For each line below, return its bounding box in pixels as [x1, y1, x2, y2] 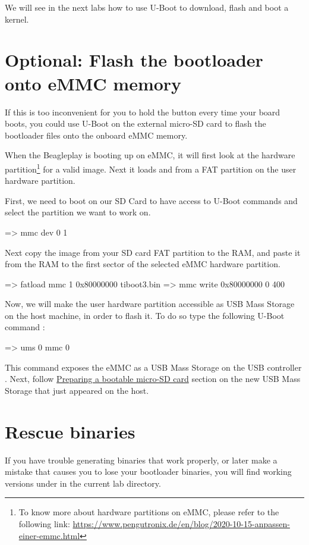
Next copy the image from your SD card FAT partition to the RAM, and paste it [5, 246, 301, 258]
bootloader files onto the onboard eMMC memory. [5, 129, 188, 141]
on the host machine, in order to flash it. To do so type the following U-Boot [5, 309, 285, 321]
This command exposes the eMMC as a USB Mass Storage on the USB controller [5, 361, 302, 373]
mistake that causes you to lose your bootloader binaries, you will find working [5, 465, 292, 478]
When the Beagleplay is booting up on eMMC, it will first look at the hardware [5, 149, 295, 161]
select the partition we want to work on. [5, 206, 151, 218]
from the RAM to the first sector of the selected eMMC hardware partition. [5, 258, 280, 270]
